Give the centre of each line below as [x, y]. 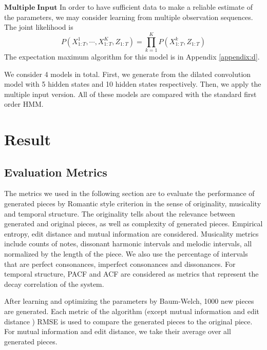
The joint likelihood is [39, 27]
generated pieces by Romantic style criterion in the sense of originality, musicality [133, 203]
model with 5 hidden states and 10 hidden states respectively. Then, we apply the [133, 84]
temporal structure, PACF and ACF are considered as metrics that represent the [131, 274]
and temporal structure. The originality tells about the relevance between [120, 213]
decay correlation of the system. [54, 284]
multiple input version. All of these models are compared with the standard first [130, 94]
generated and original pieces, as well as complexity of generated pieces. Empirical [133, 223]
